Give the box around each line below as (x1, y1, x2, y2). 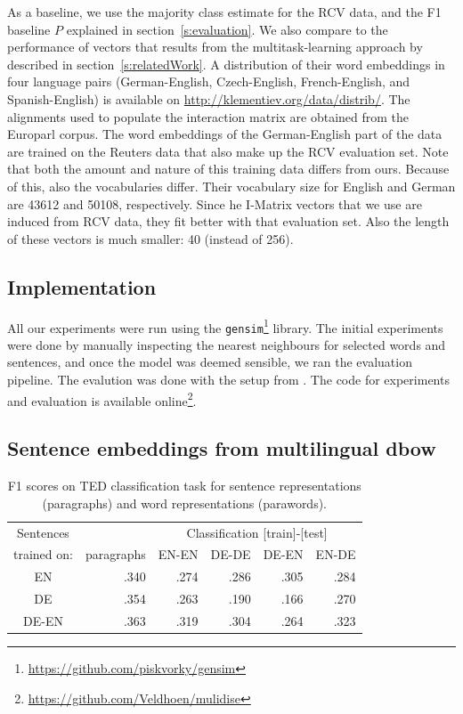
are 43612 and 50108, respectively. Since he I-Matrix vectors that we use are (7, 194, 422, 213)
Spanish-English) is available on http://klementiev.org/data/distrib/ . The (7, 89, 410, 108)
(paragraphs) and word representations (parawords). (42, 493, 328, 512)
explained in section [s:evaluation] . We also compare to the (66, 20, 388, 38)
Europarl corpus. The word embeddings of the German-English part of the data (7, 125, 443, 143)
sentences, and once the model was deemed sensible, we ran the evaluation (7, 353, 412, 371)
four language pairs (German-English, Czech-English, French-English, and (7, 72, 410, 91)
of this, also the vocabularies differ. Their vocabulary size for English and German (7, 176, 456, 195)
